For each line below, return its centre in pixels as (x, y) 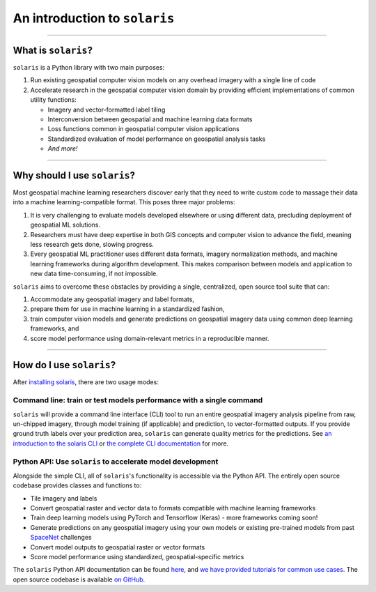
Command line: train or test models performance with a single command (138, 400)
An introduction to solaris (94, 18)
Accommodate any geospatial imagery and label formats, (112, 299)
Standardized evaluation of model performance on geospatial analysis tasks (157, 139)
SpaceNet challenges (61, 538)
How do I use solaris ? (64, 365)
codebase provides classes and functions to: (77, 485)
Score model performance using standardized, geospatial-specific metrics (137, 557)
